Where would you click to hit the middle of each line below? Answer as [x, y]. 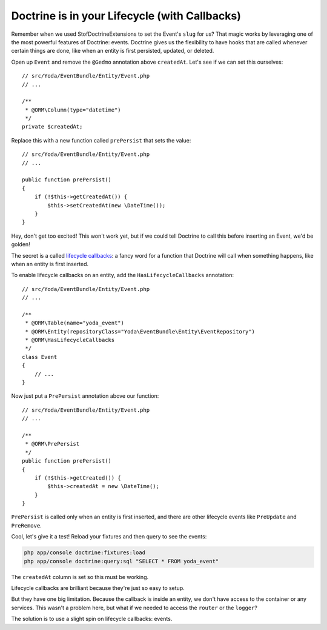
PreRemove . [26, 525]
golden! [21, 244]
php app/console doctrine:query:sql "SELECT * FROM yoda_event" [121, 561]
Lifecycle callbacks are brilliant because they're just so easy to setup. [98, 588]
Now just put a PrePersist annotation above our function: [85, 396]
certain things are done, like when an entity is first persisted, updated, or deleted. [113, 51]
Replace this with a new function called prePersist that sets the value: [101, 140]
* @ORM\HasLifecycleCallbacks [70, 340]
